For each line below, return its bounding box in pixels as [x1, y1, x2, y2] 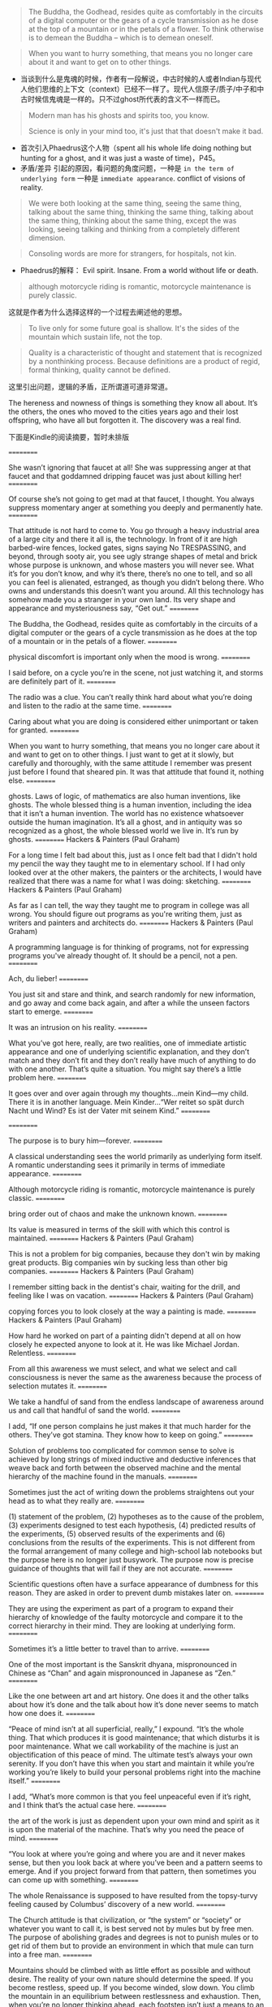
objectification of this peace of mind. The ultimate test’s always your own [8, 1750, 253, 1759]
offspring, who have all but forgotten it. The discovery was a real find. [8, 415, 242, 425]
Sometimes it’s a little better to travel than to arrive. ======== [8, 1644, 209, 1653]
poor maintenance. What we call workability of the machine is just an [8, 1741, 240, 1751]
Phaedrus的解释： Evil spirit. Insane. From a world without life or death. [19, 266, 258, 275]
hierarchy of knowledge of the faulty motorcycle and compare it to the [8, 1613, 244, 1622]
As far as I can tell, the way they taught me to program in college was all [8, 901, 250, 910]
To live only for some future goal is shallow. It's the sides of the [28, 324, 240, 332]
